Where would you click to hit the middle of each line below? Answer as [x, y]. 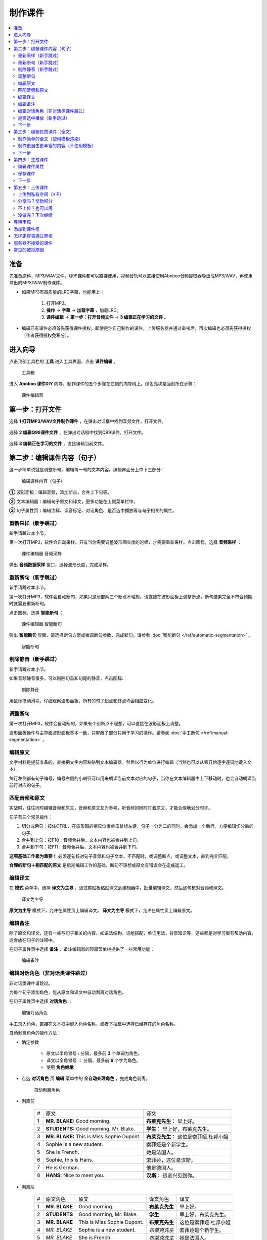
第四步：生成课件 [31, 159]
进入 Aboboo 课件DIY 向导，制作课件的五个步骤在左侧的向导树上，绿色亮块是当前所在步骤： [103, 384]
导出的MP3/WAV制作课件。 [37, 283]
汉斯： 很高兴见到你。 [172, 1176]
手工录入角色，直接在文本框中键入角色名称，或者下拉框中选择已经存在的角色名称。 [93, 1024]
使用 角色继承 [60, 1067]
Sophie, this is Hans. [69, 1160]
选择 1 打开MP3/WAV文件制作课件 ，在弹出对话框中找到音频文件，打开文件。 [88, 421]
